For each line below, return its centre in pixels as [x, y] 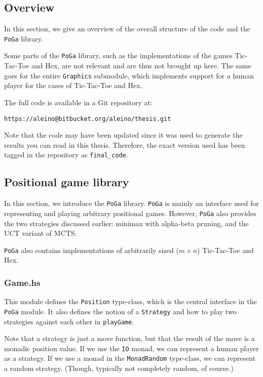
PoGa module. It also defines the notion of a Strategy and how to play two [120, 311]
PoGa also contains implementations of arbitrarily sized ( [91, 250]
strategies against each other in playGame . [69, 321]
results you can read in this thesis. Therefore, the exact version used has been [125, 144]
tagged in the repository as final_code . [66, 155]
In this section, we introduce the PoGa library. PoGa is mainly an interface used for [131, 203]
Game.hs [22, 282]
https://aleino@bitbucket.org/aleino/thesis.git [88, 119]
